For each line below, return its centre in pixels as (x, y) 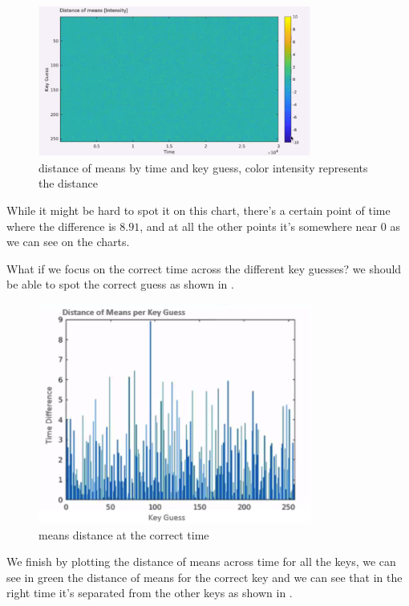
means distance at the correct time (124, 534)
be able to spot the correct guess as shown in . (120, 284)
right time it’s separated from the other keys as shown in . (150, 593)
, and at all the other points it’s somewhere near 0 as (270, 226)
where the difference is (61, 226)
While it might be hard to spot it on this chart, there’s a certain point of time (198, 210)
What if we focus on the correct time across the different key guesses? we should (204, 268)
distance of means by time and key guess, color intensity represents (203, 167)
